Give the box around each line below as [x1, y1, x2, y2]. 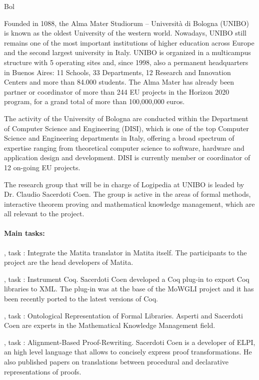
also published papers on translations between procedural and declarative [4, 356, 229, 367]
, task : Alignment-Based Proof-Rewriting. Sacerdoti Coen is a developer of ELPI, [4, 336, 255, 347]
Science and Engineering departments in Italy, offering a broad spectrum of [4, 133, 234, 143]
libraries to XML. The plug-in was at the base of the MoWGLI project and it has [4, 283, 254, 294]
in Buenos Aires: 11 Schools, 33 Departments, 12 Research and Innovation [4, 67, 231, 77]
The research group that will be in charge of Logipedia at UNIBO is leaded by [4, 179, 244, 189]
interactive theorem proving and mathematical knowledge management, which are [4, 198, 255, 209]
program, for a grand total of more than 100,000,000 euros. [4, 96, 185, 107]
